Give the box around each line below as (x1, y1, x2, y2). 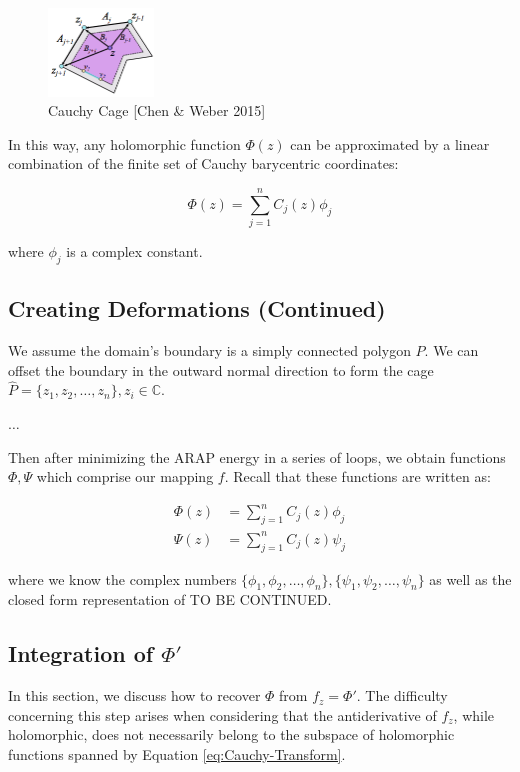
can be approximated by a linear (290, 133, 490, 154)
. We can (424, 340, 479, 361)
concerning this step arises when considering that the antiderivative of (8, 704, 437, 725)
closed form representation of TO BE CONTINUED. (8, 589, 332, 610)
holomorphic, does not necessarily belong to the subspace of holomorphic (8, 724, 455, 745)
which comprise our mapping (36, 466, 214, 487)
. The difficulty (356, 685, 448, 706)
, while (453, 704, 495, 725)
